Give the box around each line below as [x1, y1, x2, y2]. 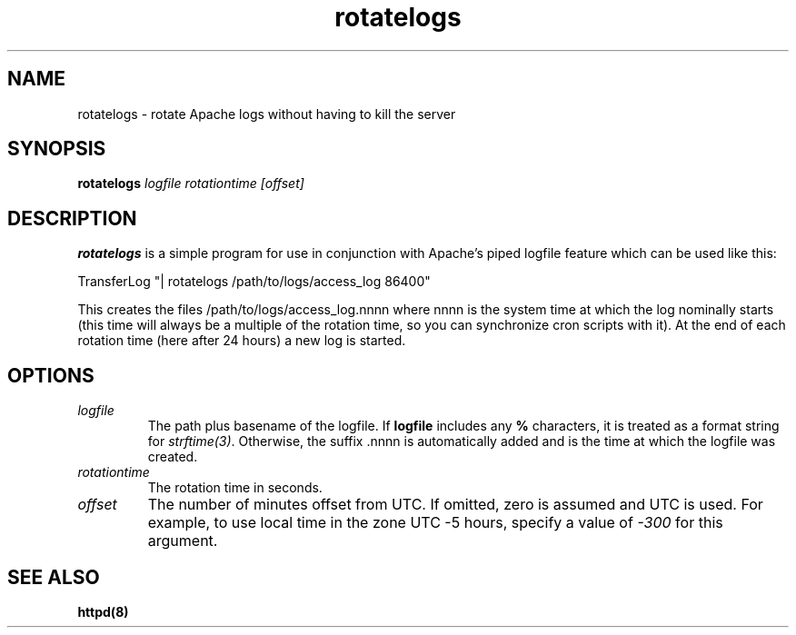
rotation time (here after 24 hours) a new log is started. [77, 332, 406, 349]
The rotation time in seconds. [147, 480, 323, 496]
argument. [147, 531, 218, 551]
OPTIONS [7, 363, 95, 387]
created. [147, 449, 198, 465]
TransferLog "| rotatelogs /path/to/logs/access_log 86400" [77, 273, 431, 290]
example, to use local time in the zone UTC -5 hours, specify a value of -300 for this [147, 513, 723, 532]
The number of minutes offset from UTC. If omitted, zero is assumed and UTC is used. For [147, 495, 763, 514]
